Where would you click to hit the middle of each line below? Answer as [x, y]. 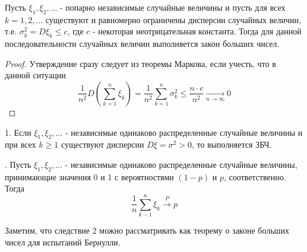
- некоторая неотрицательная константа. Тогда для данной [197, 31]
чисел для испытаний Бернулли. [63, 242]
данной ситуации [35, 75]
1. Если [18, 132]
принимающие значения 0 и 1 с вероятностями [89, 176]
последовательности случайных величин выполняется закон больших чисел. [142, 44]
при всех [20, 144]
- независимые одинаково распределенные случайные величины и [184, 132]
